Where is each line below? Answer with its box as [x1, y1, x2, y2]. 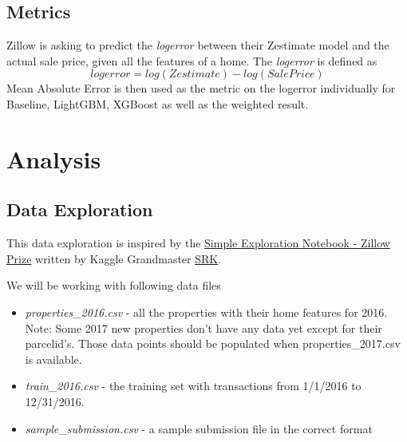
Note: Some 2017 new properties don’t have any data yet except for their [25, 319, 382, 336]
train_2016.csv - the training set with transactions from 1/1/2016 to [25, 377, 362, 394]
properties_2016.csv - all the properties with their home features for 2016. [25, 303, 388, 320]
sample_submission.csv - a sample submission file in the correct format [25, 420, 373, 436]
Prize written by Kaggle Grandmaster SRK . [6, 250, 222, 266]
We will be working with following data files [6, 277, 221, 294]
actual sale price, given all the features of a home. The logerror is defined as [6, 52, 377, 69]
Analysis [6, 142, 101, 175]
